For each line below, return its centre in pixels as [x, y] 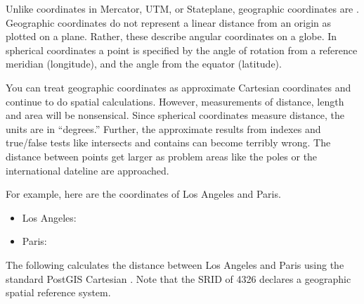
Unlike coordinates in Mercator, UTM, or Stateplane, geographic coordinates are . [182, 8]
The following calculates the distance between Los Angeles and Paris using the [175, 264]
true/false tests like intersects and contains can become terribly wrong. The [168, 142]
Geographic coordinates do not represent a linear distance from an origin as [169, 22]
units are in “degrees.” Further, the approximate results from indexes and [163, 128]
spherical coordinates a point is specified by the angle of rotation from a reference [182, 50]
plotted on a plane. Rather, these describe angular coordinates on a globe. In [171, 36]
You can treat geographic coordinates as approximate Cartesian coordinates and [178, 87]
